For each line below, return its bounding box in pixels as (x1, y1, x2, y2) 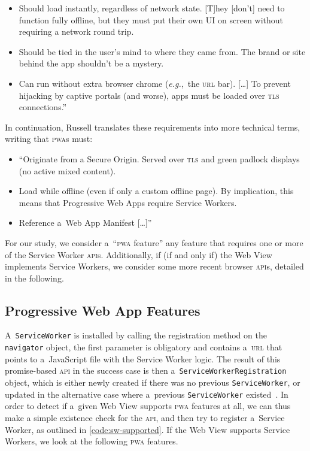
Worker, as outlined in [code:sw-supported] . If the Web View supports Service (5, 423, 290, 435)
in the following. (5, 271, 64, 284)
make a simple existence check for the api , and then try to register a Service (5, 411, 285, 423)
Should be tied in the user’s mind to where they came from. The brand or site (19, 45, 306, 57)
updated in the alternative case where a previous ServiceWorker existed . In (5, 388, 288, 400)
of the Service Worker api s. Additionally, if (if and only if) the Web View (5, 248, 272, 261)
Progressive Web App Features (5, 301, 200, 319)
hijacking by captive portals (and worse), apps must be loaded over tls (19, 89, 279, 101)
